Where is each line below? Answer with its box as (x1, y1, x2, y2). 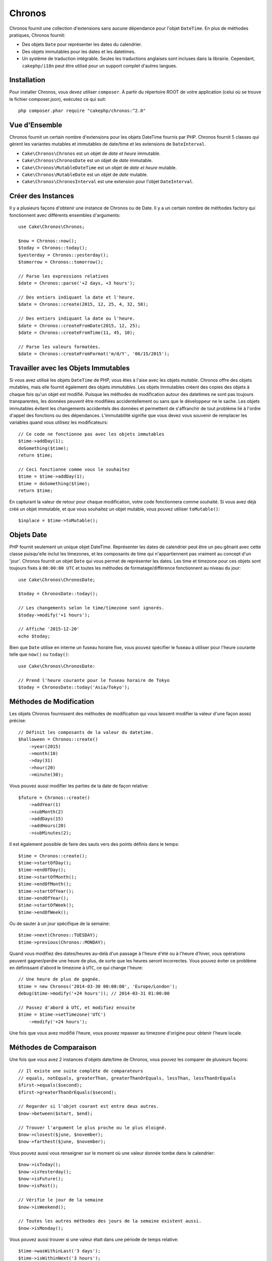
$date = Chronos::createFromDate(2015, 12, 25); (18, 323, 141, 328)
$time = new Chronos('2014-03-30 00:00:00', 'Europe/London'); (18, 984, 178, 989)
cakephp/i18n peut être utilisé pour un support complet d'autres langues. (22, 63, 177, 69)
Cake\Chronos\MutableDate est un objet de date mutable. (22, 171, 148, 178)
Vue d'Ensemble (9, 121, 62, 129)
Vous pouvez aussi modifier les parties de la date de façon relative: (9, 783, 149, 789)
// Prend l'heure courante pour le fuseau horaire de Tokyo (18, 677, 170, 683)
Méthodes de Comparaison (9, 1043, 97, 1052)
